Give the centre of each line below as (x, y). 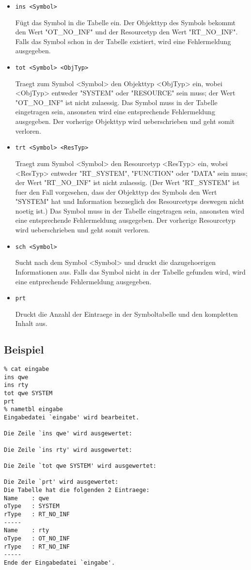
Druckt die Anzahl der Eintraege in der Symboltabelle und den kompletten (126, 314)
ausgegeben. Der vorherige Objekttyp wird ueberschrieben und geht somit (125, 121)
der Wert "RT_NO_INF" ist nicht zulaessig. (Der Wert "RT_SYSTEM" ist (127, 182)
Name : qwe (27, 498)
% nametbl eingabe (33, 409)
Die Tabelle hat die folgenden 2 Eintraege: (77, 490)
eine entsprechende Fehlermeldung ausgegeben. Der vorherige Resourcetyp (125, 220)
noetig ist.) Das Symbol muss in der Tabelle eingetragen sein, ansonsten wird (130, 210)
